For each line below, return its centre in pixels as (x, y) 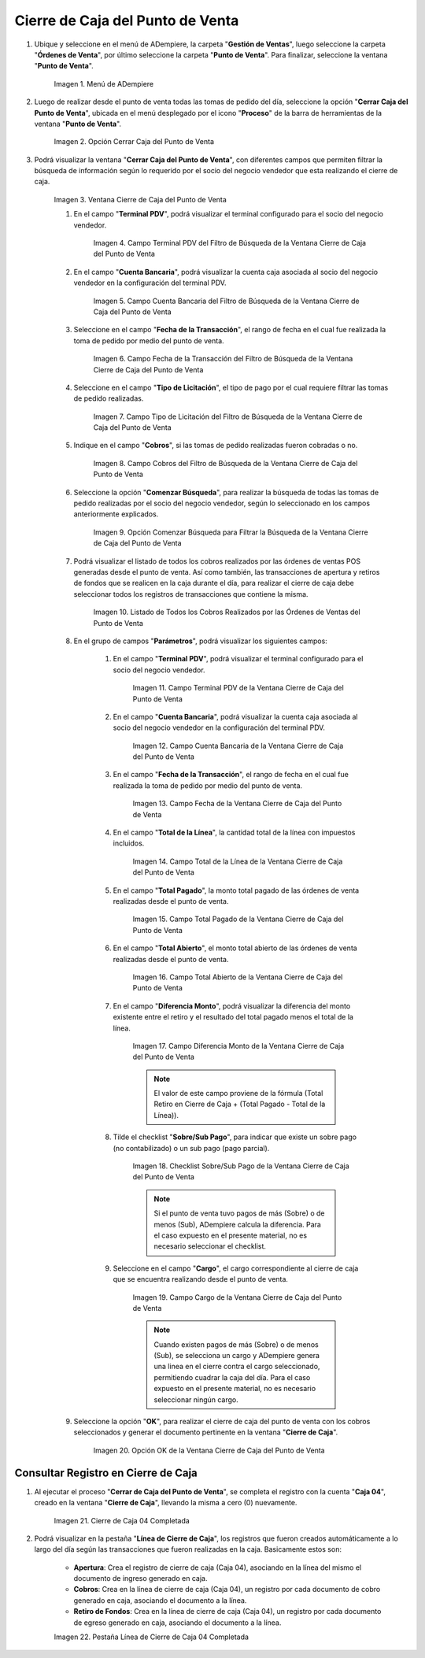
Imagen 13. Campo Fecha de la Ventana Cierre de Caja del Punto (237, 804)
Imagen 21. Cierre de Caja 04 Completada (122, 1520)
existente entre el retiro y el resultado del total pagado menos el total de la (233, 1017)
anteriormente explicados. (116, 514)
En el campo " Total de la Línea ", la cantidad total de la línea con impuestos (234, 833)
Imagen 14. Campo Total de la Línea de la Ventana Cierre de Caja (238, 861)
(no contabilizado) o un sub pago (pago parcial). (191, 1148)
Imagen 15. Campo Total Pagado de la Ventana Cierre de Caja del (238, 919)
